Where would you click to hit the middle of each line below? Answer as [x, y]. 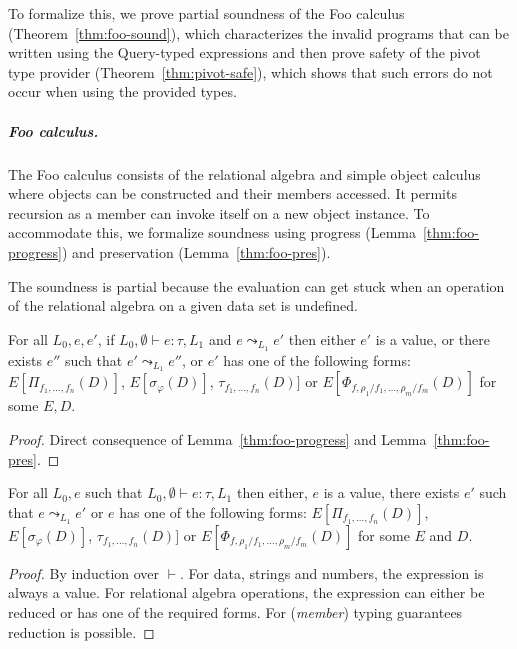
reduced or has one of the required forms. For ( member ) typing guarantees [235, 611]
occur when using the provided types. [122, 91]
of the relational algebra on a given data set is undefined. [183, 305]
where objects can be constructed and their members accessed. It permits [232, 193]
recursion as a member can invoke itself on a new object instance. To [219, 212]
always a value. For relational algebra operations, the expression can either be [246, 592]
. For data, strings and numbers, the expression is [332, 572]
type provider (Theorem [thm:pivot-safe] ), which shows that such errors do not [250, 71]
